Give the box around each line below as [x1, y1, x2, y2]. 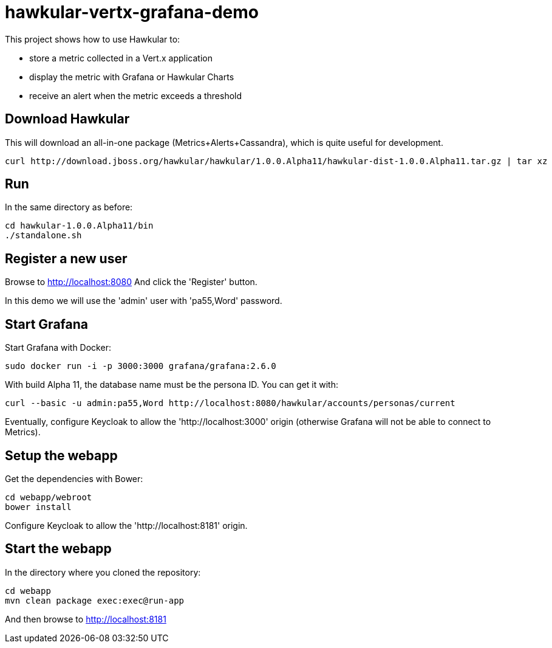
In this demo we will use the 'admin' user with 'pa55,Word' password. [5, 295, 282, 306]
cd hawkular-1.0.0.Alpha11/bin [5, 221, 154, 231]
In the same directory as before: [5, 202, 133, 213]
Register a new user [5, 250, 128, 266]
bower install [5, 502, 72, 512]
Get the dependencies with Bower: [5, 473, 143, 484]
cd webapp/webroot [5, 492, 92, 502]
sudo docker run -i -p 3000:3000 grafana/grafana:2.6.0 [5, 361, 276, 371]
